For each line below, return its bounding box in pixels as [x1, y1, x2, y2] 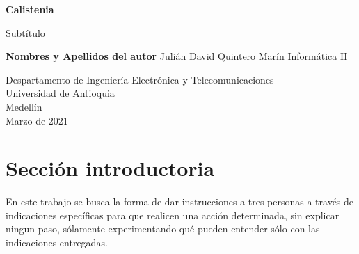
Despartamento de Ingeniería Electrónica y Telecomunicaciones [6, 72, 274, 86]
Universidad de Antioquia [6, 86, 115, 100]
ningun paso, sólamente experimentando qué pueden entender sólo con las [6, 221, 320, 236]
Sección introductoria [6, 154, 215, 182]
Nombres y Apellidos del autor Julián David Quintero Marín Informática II [6, 49, 348, 63]
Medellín [6, 99, 42, 113]
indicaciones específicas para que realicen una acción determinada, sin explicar [6, 207, 340, 222]
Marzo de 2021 [6, 113, 68, 127]
